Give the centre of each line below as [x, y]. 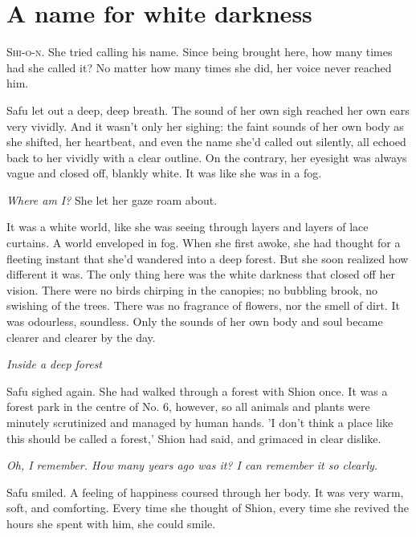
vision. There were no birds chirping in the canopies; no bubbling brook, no [192, 289]
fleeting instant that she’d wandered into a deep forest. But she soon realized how [208, 258]
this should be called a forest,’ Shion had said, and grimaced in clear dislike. [194, 438]
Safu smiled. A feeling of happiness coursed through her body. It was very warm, [205, 492]
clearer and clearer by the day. [81, 337]
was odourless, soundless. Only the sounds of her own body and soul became [195, 321]
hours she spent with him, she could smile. [111, 523]
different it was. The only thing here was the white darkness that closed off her [201, 274]
